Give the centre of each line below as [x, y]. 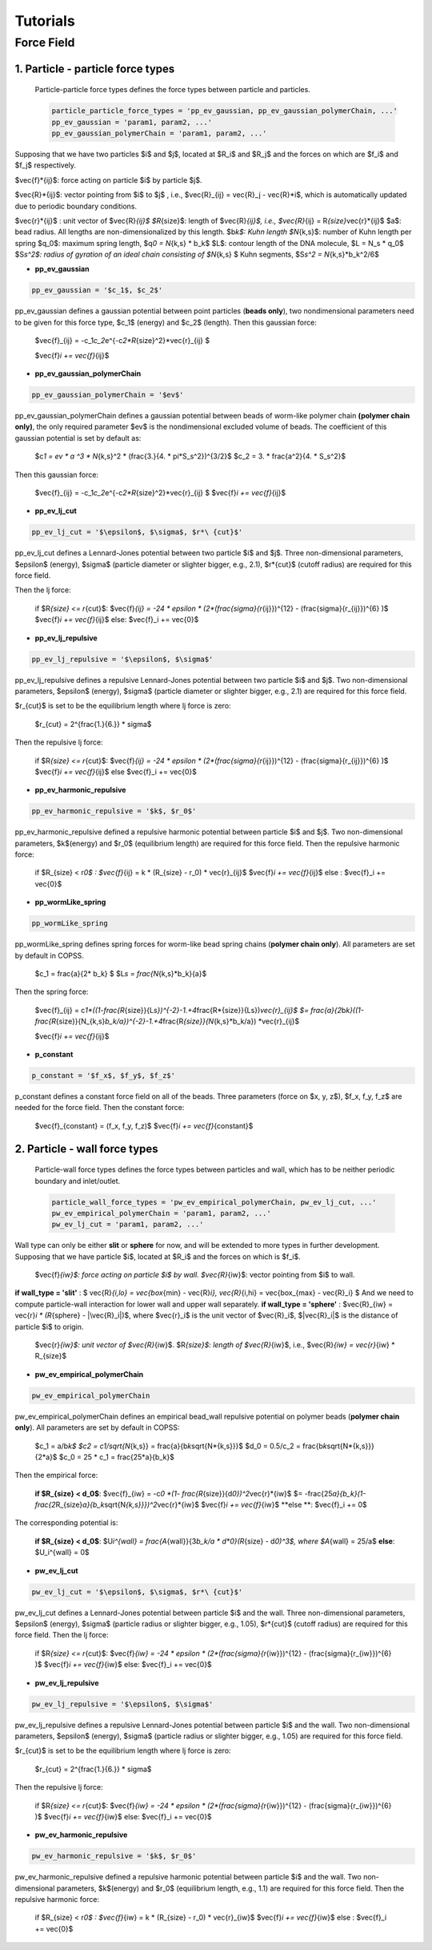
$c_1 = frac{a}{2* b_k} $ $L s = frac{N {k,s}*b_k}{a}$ [121, 974]
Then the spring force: [52, 992]
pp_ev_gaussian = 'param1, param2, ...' [132, 122]
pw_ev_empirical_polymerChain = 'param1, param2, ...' [161, 1213]
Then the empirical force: [56, 1476]
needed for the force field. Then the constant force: [100, 1108]
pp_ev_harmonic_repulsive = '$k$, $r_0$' [114, 811]
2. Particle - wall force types [87, 1149]
